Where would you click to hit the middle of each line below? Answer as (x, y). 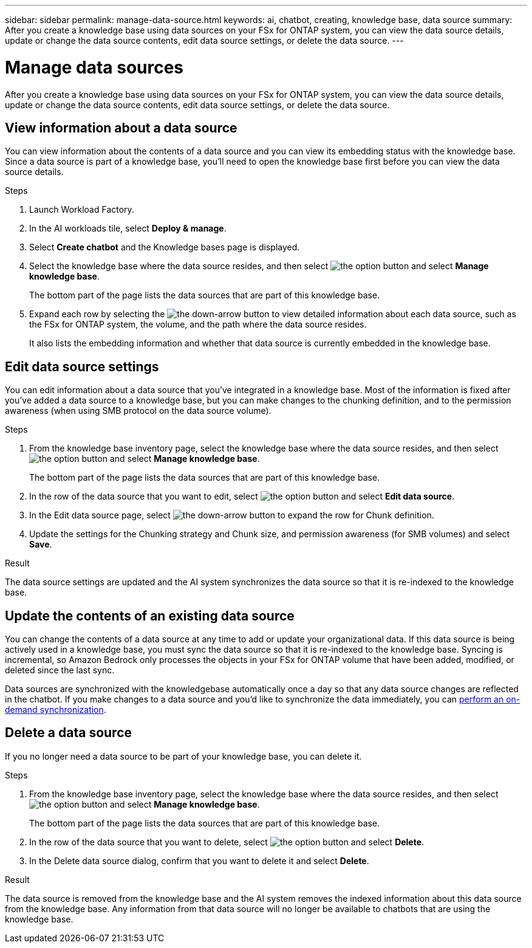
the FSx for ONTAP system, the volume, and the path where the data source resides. (198, 325)
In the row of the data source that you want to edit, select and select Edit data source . (242, 496)
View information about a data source (121, 128)
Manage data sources (94, 67)
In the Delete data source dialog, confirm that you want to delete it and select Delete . (199, 860)
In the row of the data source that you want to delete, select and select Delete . (227, 842)
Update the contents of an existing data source (150, 616)
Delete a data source (69, 733)
